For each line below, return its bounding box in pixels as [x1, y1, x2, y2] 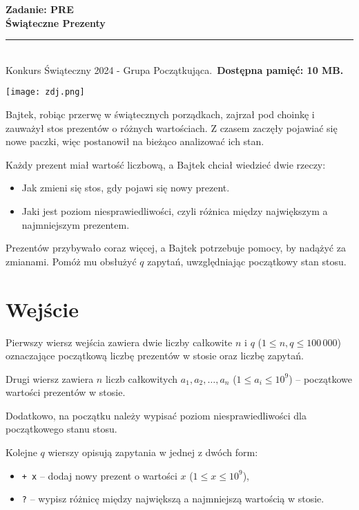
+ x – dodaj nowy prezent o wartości [21, 468, 177, 482]
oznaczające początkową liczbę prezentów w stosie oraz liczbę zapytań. [6, 348, 304, 363]
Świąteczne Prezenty [6, 15, 106, 30]
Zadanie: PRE [6, 2, 74, 16]
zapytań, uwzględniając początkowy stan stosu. [147, 254, 347, 268]
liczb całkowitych [105, 371, 178, 386]
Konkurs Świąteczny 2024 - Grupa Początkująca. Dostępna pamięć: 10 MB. [6, 62, 344, 77]
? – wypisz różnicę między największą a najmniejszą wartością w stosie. [21, 491, 324, 506]
